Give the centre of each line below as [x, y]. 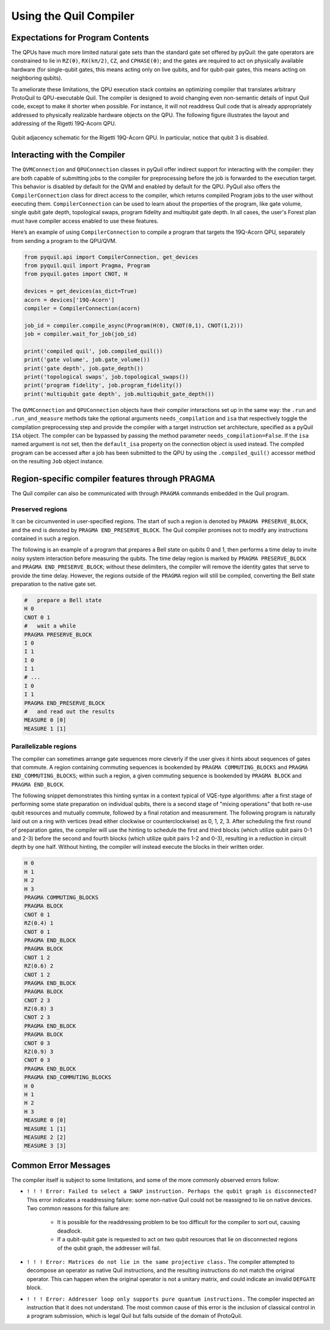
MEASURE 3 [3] [45, 1146]
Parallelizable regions [44, 747]
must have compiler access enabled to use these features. [85, 221]
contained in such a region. [46, 538]
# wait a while [50, 626]
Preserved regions [39, 509]
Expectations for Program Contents [80, 38]
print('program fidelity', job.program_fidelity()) [103, 385]
